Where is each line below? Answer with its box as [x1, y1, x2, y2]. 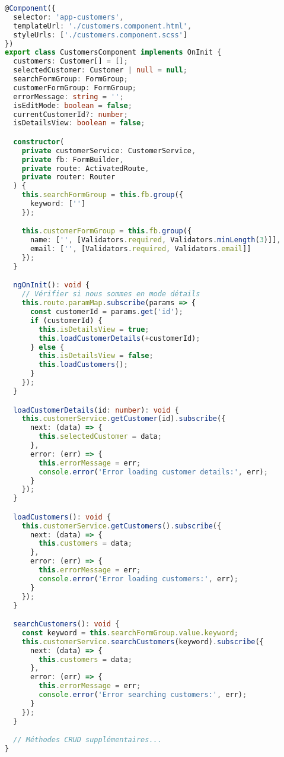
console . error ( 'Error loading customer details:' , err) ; [39, 467, 268, 476]
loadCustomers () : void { [13, 512, 111, 521]
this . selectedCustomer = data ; [39, 432, 162, 441]
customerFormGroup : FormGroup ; [13, 83, 136, 92]
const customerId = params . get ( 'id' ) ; [30, 308, 183, 316]
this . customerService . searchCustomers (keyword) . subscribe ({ [21, 637, 264, 646]
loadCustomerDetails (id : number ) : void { [13, 406, 179, 414]
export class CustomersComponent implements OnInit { [5, 48, 222, 57]
